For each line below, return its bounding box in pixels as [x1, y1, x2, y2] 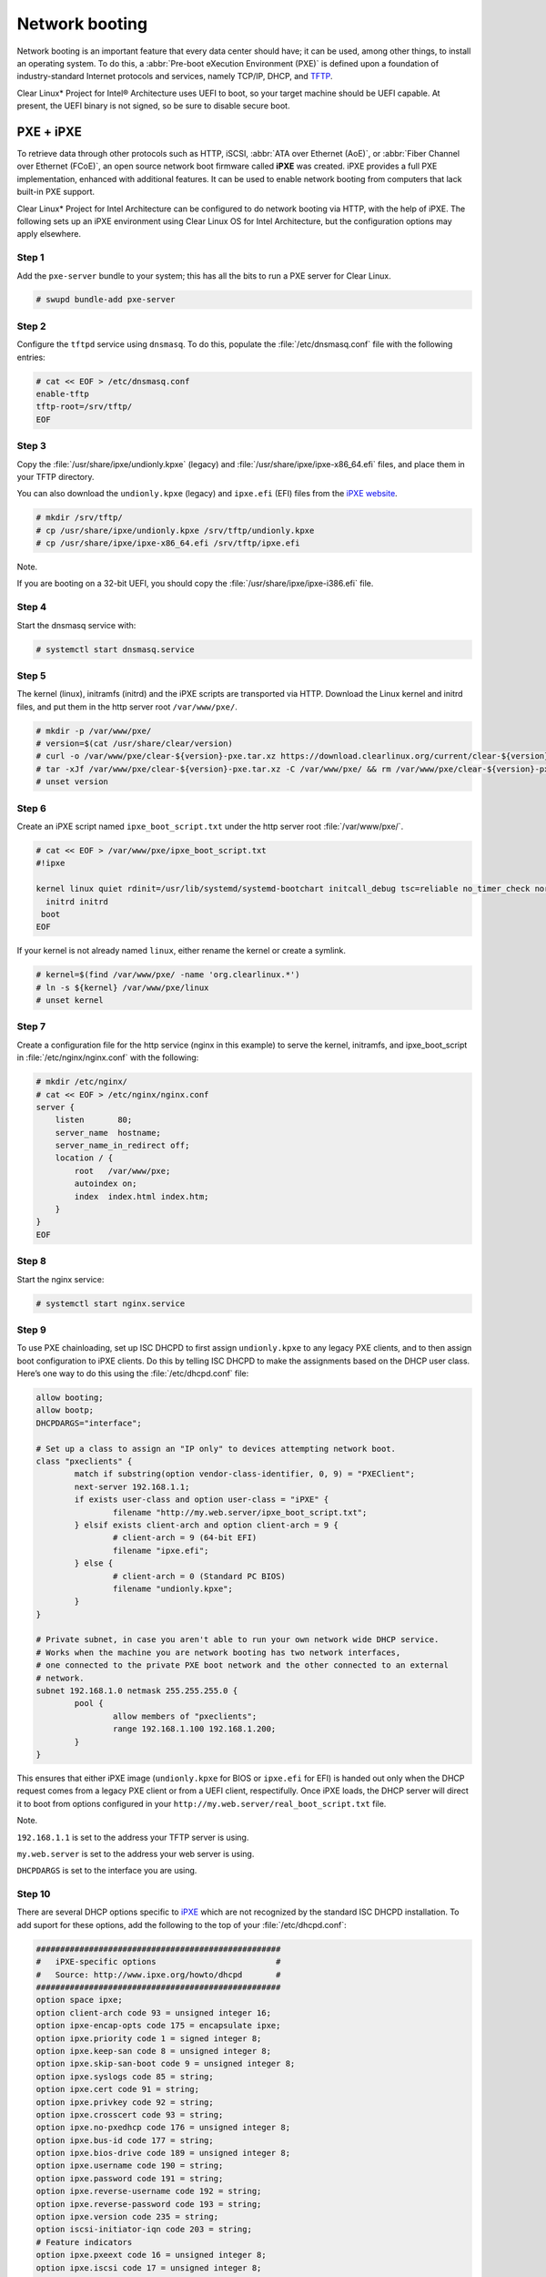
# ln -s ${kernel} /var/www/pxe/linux [35, 982, 209, 993]
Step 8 [16, 1255, 47, 1268]
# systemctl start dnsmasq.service [35, 644, 195, 655]
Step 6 [16, 802, 47, 814]
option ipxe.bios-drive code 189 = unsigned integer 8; [35, 2148, 291, 2159]
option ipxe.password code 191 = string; [35, 2173, 224, 2183]
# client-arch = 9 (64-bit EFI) [112, 1533, 258, 1543]
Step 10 [16, 1888, 51, 1901]
